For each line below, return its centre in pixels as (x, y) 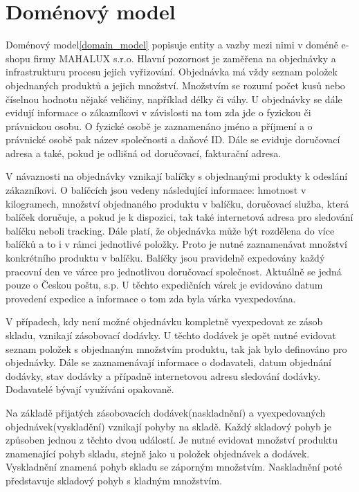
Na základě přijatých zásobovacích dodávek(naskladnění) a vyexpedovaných (166, 412)
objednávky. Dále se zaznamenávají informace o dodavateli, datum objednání (168, 362)
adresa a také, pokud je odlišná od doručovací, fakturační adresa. (144, 153)
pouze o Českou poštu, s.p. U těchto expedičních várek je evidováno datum (164, 285)
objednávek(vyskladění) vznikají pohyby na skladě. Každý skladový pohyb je (168, 426)
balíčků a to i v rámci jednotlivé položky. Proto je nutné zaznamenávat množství (176, 244)
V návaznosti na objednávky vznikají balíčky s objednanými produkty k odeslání (177, 176)
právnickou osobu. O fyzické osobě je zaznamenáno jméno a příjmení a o (159, 126)
